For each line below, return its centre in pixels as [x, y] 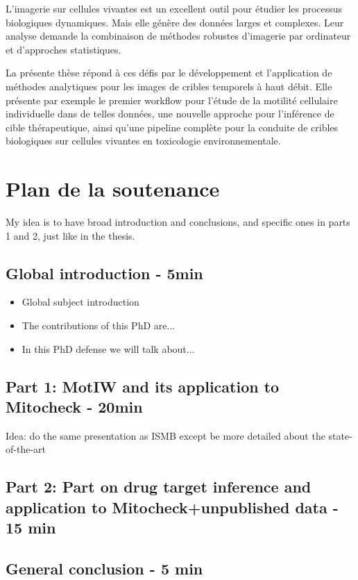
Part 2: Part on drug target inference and [159, 487]
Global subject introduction [80, 302]
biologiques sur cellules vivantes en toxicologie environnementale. [143, 141]
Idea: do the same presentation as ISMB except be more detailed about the [165, 435]
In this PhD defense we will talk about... [108, 348]
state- [340, 435]
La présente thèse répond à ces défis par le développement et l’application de [169, 73]
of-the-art [26, 449]
